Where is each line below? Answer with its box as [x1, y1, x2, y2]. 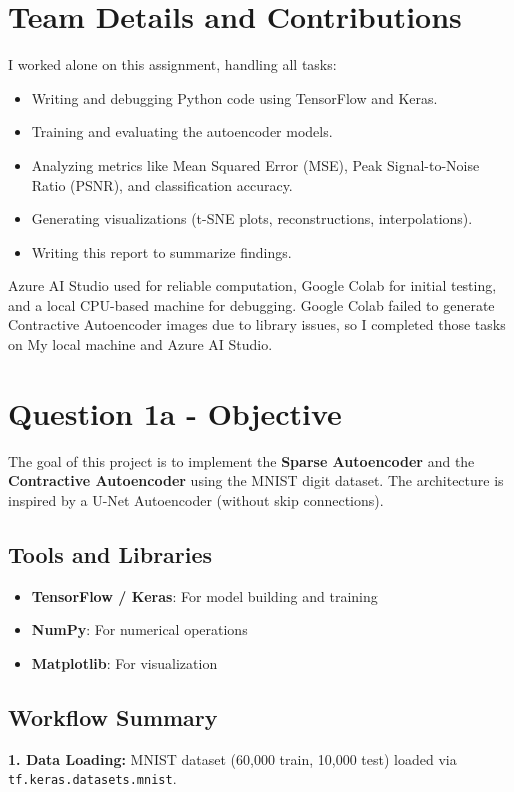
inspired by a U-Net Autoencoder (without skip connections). [8, 489, 384, 510]
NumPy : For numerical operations [31, 619, 248, 640]
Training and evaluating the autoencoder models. [31, 121, 333, 142]
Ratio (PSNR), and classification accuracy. [31, 174, 293, 195]
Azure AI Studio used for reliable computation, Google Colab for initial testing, [8, 275, 497, 296]
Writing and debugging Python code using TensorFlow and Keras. [31, 87, 438, 108]
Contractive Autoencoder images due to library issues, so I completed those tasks [8, 314, 506, 335]
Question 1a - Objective [8, 392, 342, 433]
